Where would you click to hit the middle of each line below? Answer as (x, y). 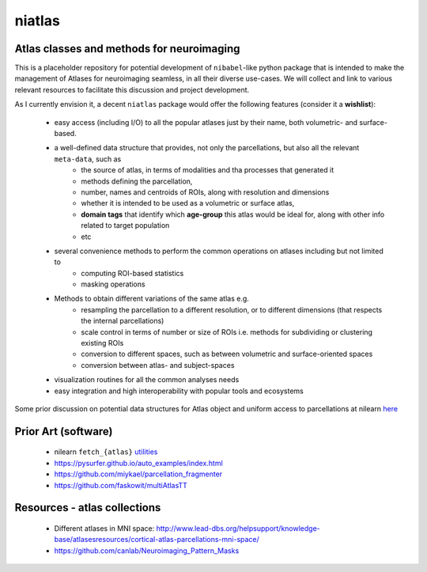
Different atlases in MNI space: (104, 528)
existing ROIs (102, 343)
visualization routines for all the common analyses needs (147, 380)
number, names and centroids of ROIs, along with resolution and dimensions (205, 192)
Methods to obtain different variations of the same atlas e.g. (151, 299)
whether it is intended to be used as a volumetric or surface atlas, (188, 203)
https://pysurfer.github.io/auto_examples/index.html (138, 463)
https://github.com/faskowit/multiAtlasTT (121, 485)
